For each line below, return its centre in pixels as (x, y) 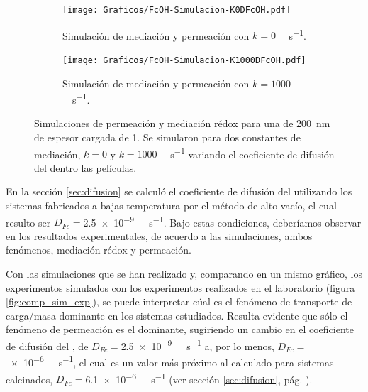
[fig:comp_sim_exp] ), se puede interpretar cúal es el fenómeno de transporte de (179, 301)
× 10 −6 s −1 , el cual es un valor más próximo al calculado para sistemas (172, 361)
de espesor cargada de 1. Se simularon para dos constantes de (167, 137)
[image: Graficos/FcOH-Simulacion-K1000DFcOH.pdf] (184, 60)
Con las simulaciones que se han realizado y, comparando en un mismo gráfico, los (184, 274)
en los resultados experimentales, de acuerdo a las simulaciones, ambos (159, 235)
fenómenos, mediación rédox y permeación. (99, 250)
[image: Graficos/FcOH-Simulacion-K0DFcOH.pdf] (177, 10)
